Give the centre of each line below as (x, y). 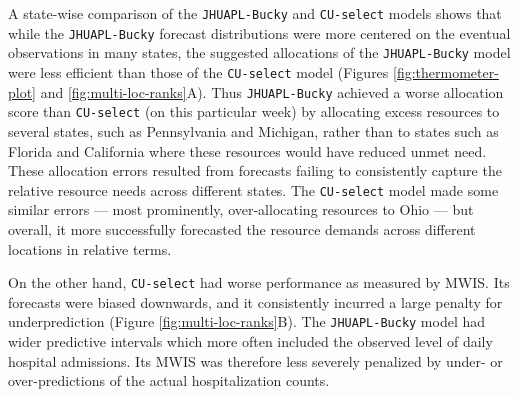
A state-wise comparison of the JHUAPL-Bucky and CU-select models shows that (255, 13)
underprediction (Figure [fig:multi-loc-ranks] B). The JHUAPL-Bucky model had (247, 321)
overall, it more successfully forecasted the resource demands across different (242, 228)
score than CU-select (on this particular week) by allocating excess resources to (254, 111)
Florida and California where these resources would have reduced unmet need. (247, 150)
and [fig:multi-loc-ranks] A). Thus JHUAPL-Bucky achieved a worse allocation (272, 91)
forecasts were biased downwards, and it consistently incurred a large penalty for (255, 301)
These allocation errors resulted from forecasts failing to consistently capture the (255, 170)
